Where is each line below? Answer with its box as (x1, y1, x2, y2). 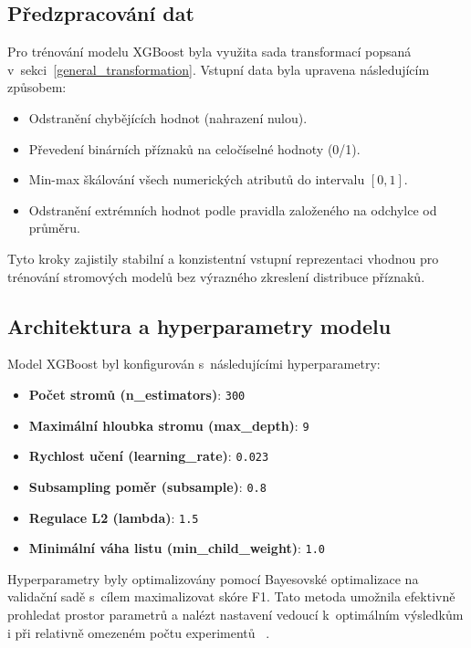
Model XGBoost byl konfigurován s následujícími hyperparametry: (7, 354, 381, 373)
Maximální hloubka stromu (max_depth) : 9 (28, 415, 309, 434)
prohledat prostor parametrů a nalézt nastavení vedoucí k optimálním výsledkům (7, 605, 464, 624)
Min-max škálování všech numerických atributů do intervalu (28, 170, 365, 189)
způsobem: (7, 78, 67, 97)
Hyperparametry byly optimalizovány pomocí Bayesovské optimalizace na (7, 569, 419, 588)
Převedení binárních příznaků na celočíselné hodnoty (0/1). (28, 139, 361, 158)
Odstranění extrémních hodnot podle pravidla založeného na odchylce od (28, 200, 437, 219)
